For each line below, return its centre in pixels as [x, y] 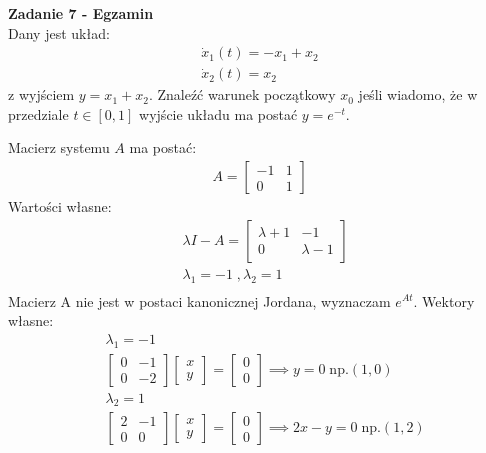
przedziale [38, 113]
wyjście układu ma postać [218, 113]
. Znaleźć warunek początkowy [242, 94]
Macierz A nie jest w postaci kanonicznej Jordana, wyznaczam [199, 300]
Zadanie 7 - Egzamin [81, 13]
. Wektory [444, 300]
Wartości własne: [60, 206]
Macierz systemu [59, 147]
